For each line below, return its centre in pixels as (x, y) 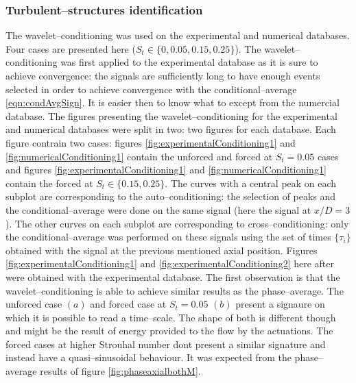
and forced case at (128, 304)
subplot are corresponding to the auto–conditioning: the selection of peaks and (171, 196)
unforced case (34, 304)
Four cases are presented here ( (71, 48)
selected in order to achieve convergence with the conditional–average (151, 89)
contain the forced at (49, 183)
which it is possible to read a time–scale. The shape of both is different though (171, 317)
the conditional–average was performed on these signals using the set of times (168, 237)
